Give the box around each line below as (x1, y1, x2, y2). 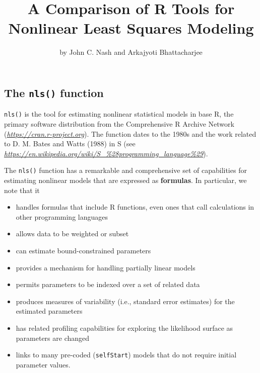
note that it (4, 184, 40, 195)
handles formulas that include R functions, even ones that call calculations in (16, 202, 254, 212)
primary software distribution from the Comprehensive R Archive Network (4, 118, 234, 129)
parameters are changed (16, 332, 90, 343)
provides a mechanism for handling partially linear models (16, 262, 196, 272)
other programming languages (16, 211, 108, 222)
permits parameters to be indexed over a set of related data (16, 279, 200, 290)
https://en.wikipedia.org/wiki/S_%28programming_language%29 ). (4, 148, 208, 158)
